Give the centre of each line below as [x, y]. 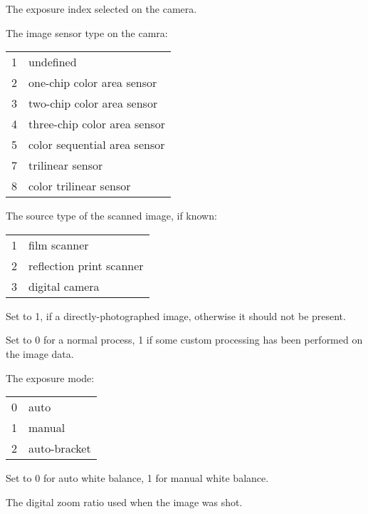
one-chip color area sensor [93, 83]
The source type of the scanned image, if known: [111, 216]
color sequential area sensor [97, 145]
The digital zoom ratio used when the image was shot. [124, 502]
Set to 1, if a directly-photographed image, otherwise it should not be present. [176, 315]
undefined [53, 62]
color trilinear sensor [80, 186]
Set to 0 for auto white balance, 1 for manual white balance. [137, 478]
